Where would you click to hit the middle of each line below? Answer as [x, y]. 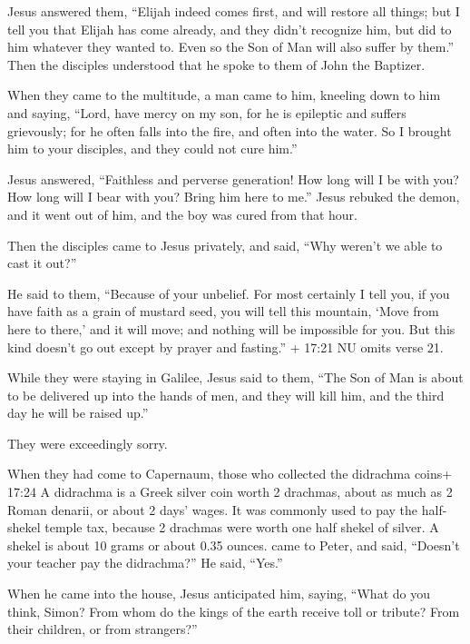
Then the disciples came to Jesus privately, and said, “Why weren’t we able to [225, 245]
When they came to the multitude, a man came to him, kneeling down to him [224, 95]
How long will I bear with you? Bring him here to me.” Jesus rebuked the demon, [234, 197]
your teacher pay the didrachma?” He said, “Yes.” [145, 563]
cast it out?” [42, 263]
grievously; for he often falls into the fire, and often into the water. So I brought [230, 130]
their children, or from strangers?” [103, 629]
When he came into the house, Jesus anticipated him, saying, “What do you [219, 594]
